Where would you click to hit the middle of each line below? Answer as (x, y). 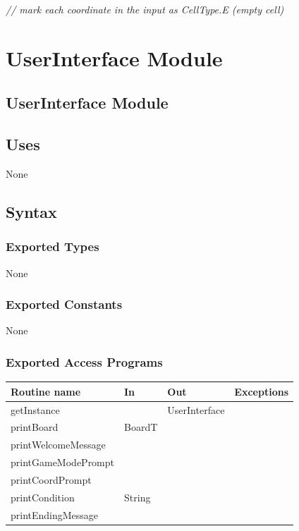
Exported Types (53, 246)
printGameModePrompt (63, 462)
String (138, 497)
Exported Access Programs (84, 361)
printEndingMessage (55, 514)
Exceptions (261, 391)
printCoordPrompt (51, 479)
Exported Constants (64, 304)
